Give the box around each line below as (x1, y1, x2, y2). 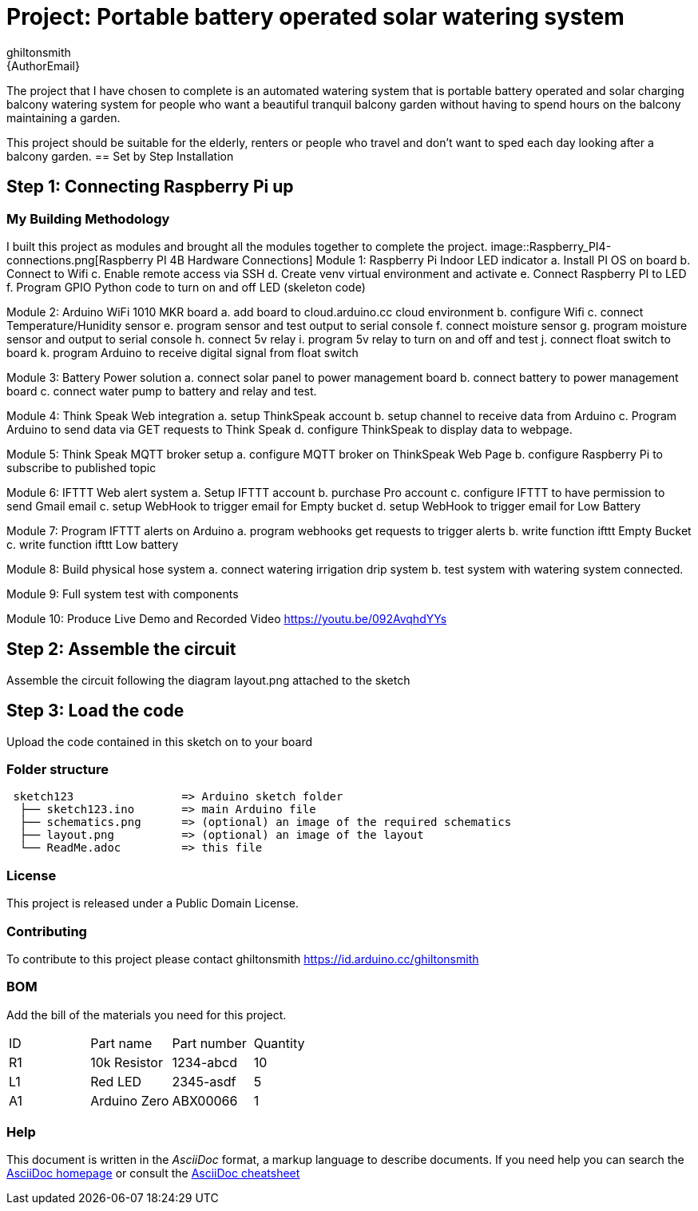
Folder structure (6, 761, 109, 778)
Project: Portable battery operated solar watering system (6, 3, 625, 30)
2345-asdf (172, 1073, 236, 1090)
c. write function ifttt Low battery (6, 537, 179, 551)
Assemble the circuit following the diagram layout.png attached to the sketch (6, 673, 410, 687)
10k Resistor (90, 1054, 163, 1070)
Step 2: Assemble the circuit (6, 639, 236, 660)
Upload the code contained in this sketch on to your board (6, 734, 312, 748)
